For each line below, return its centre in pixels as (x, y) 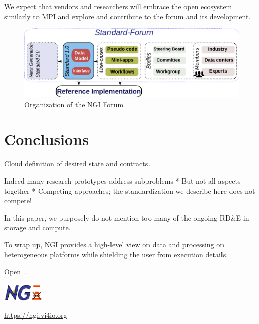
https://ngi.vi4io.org (36, 315)
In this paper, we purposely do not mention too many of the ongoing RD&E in (127, 217)
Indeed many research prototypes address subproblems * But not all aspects (122, 180)
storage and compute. (38, 227)
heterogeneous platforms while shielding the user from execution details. (116, 254)
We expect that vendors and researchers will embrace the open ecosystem (118, 6)
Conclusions (46, 139)
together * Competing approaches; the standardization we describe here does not (130, 190)
